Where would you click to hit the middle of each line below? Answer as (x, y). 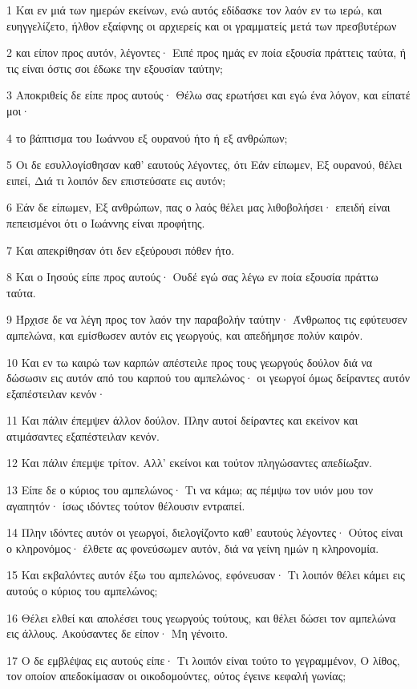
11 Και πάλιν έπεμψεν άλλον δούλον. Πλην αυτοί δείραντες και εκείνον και (182, 420)
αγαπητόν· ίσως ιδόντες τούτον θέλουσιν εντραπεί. (126, 505)
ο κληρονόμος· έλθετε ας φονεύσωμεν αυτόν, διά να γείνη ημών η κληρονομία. (193, 548)
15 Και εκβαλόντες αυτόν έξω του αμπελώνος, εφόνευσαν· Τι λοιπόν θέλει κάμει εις (206, 575)
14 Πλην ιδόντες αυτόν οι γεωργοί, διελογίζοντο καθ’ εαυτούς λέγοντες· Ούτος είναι (205, 532)
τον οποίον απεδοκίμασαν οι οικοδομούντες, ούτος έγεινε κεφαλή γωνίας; (176, 676)
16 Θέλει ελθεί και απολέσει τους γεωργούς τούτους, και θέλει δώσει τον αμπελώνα (201, 617)
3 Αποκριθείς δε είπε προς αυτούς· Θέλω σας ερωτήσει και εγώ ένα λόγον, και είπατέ (208, 95)
